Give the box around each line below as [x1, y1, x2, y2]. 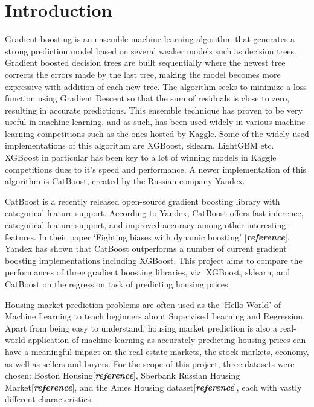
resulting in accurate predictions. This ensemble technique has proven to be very [5, 103, 303, 116]
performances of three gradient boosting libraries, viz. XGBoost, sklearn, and [5, 266, 290, 278]
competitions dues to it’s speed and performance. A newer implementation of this [5, 162, 307, 175]
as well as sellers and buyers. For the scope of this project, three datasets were [5, 357, 295, 370]
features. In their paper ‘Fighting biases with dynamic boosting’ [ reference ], [5, 230, 290, 243]
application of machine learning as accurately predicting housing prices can [28, 333, 306, 346]
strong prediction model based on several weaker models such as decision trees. [5, 44, 296, 57]
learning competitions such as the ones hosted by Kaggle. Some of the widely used [5, 127, 309, 139]
